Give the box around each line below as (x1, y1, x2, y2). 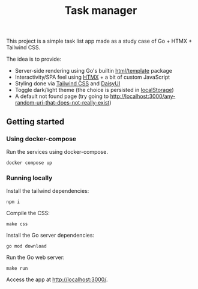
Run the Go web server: (6, 254, 65, 261)
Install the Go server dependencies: (6, 232, 95, 239)
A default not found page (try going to (14, 93, 109, 100)
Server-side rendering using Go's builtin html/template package (14, 67, 173, 75)
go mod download (6, 243, 47, 249)
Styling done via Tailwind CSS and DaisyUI (14, 80, 121, 87)
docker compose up (6, 160, 52, 166)
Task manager (64, 4, 137, 17)
